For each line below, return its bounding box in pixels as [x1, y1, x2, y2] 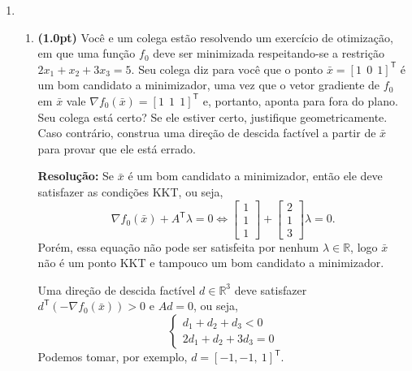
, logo [350, 238, 378, 255]
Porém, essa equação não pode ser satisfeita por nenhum [37, 238, 319, 255]
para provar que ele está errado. [37, 140, 196, 157]
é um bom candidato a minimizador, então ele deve [128, 167, 383, 184]
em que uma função [37, 45, 136, 62]
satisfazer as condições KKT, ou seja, [37, 183, 223, 200]
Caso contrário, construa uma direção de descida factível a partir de [37, 124, 376, 141]
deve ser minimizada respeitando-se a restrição [153, 45, 384, 62]
